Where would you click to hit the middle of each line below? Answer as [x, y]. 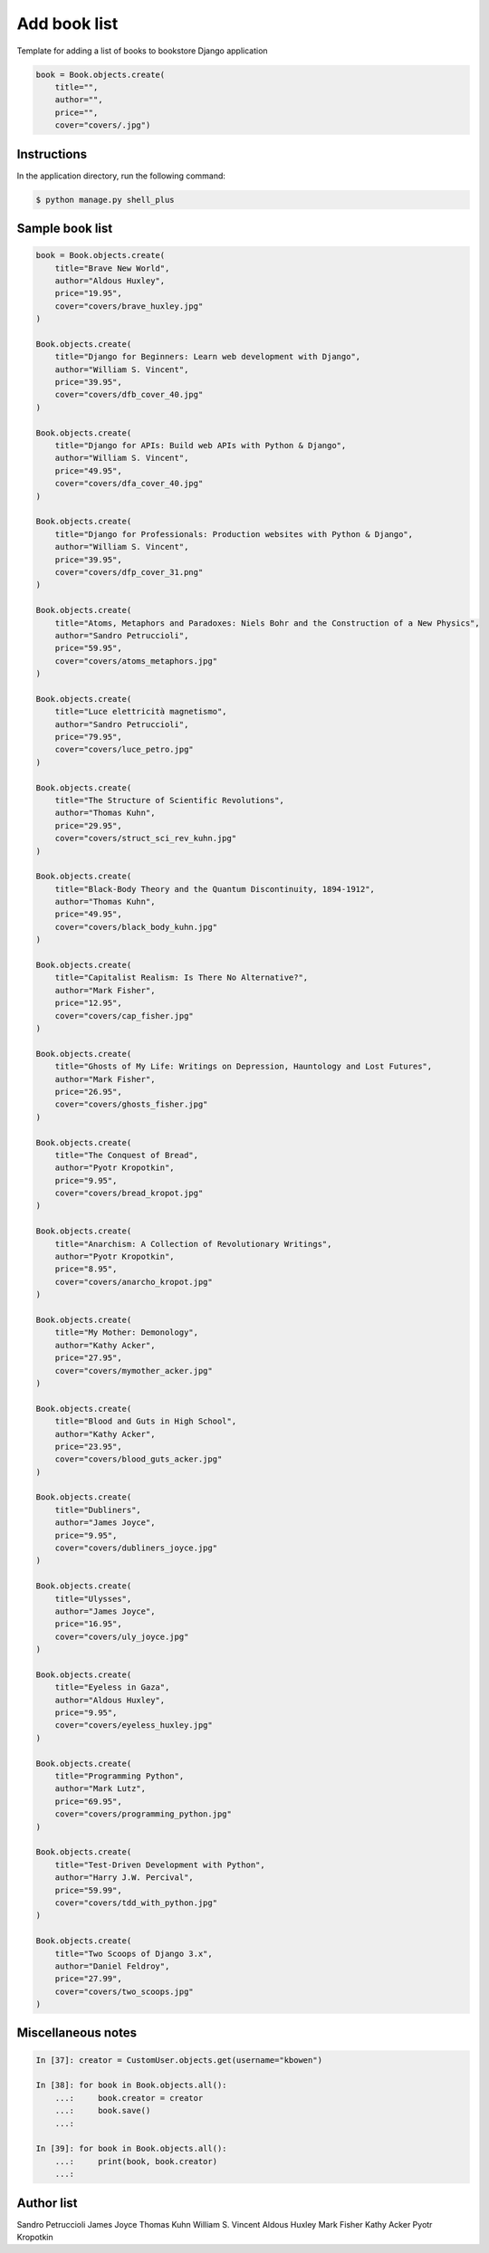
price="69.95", [88, 1801]
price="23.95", [88, 1446]
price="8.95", [86, 1269]
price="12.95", [88, 1003]
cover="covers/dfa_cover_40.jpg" [129, 484]
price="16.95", [88, 1624]
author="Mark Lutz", [101, 1789]
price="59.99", [88, 1890]
